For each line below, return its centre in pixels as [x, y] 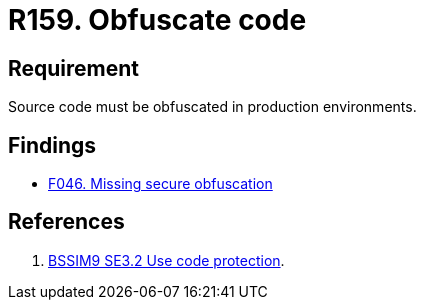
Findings [52, 145]
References [66, 222]
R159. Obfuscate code [157, 20]
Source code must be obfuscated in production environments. [212, 107]
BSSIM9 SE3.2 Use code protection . [166, 260]
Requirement [74, 68]
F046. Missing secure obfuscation [160, 184]
